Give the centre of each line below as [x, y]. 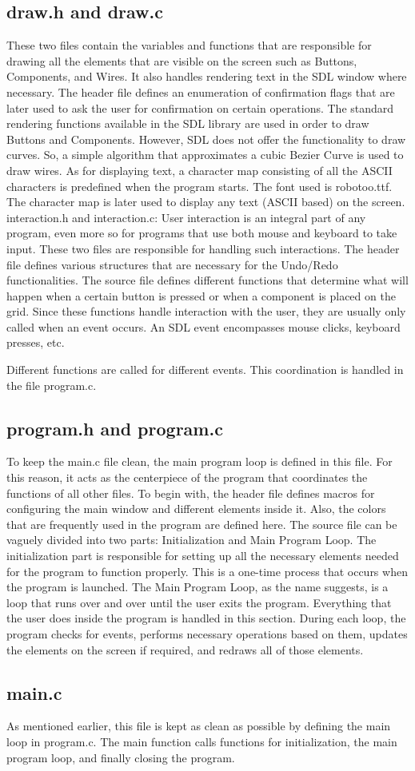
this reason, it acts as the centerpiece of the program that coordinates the [187, 477]
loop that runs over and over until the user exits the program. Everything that [199, 602]
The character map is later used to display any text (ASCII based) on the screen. [206, 202]
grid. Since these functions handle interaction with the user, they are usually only [206, 311]
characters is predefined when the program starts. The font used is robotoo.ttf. [200, 186]
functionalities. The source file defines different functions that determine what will [207, 280]
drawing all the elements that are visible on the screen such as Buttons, [182, 60]
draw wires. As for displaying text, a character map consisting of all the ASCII [200, 170]
